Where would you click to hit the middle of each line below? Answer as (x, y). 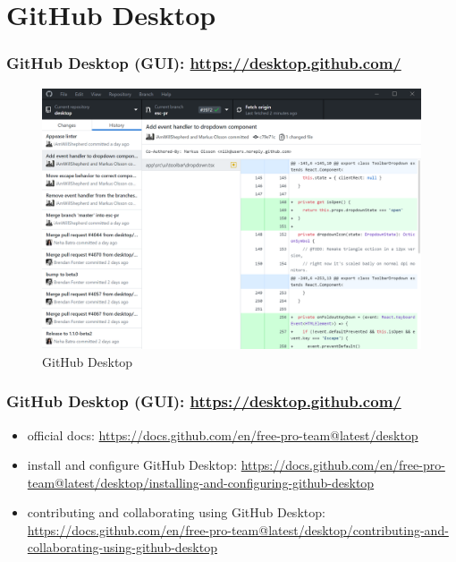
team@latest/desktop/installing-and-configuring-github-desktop (201, 482)
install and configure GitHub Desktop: (132, 465)
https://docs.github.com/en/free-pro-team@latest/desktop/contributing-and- (238, 529)
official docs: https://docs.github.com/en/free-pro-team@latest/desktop (223, 434)
